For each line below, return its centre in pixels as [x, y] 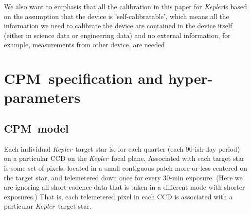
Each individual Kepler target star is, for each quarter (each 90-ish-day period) [122, 148]
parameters [42, 97]
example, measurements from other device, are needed [84, 45]
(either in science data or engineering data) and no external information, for [117, 35]
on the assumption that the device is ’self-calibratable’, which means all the [117, 16]
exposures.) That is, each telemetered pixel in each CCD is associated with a [118, 196]
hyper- [190, 78]
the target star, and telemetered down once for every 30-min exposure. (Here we [123, 177]
